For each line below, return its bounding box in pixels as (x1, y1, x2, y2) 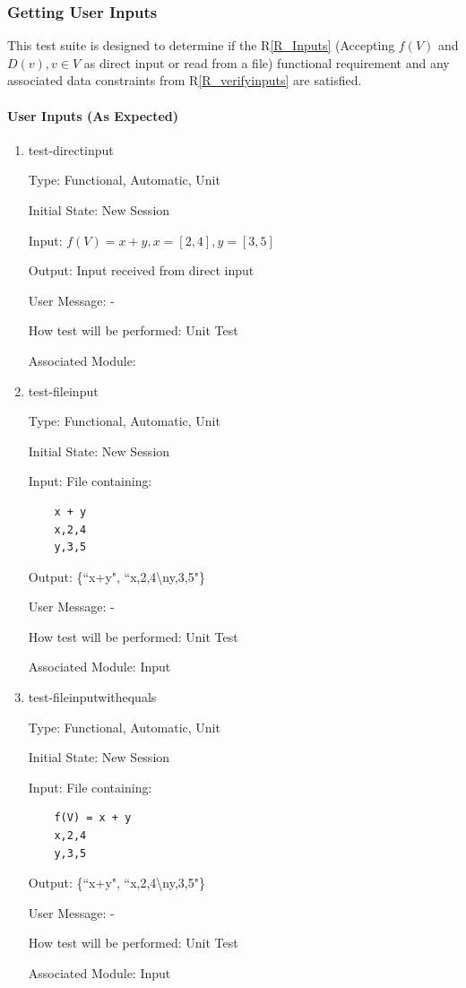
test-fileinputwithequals (28, 688, 157, 706)
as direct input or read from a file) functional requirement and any (83, 53, 450, 72)
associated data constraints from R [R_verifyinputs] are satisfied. (7, 71, 362, 90)
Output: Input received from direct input (28, 261, 255, 280)
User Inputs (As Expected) (7, 106, 179, 125)
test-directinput (28, 140, 114, 159)
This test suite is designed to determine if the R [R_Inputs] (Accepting (7, 36, 395, 55)
